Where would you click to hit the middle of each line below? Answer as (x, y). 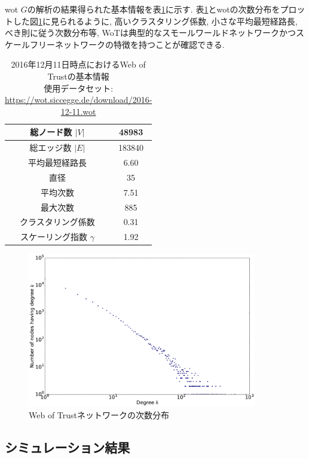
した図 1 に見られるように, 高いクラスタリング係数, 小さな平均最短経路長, (155, 21)
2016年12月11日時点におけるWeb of (78, 64)
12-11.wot (78, 111)
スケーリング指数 (53, 237)
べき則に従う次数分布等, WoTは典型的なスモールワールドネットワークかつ (150, 33)
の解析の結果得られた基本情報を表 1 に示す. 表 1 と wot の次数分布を (154, 9)
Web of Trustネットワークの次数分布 (99, 414)
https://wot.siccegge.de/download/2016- (79, 100)
